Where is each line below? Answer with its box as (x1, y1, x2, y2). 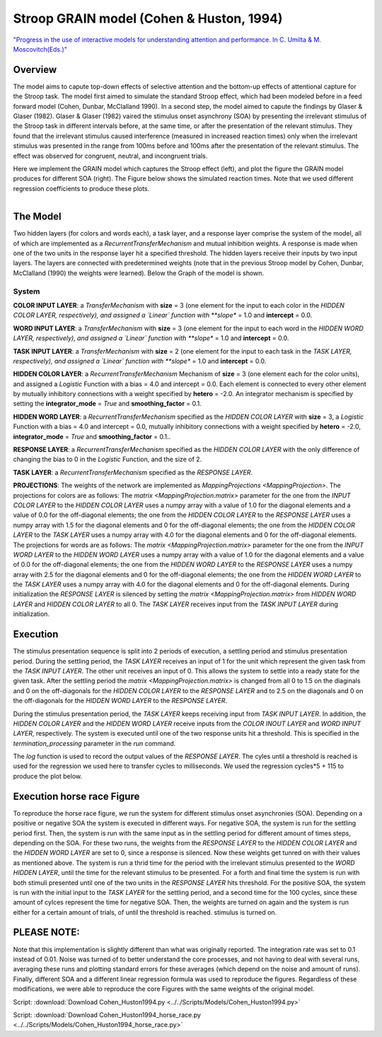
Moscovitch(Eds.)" (13, 45, 67, 53)
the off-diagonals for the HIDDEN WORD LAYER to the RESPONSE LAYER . (13, 697, 228, 705)
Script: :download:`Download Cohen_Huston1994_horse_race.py (13, 1010, 202, 1019)
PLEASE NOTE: (13, 927, 81, 939)
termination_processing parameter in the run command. (13, 739, 176, 748)
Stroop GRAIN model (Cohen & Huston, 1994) (13, 11, 283, 26)
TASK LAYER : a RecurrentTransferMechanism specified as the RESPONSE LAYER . (13, 468, 253, 477)
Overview (13, 64, 57, 76)
